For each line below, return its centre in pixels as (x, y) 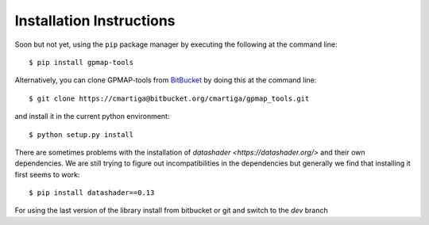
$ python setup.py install (81, 134)
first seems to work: (47, 174)
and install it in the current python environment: (92, 116)
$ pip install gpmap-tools (81, 62)
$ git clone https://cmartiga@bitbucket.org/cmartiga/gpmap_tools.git (169, 98)
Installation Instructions (95, 21)
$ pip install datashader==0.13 (92, 193)
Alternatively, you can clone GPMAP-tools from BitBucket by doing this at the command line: (166, 80)
